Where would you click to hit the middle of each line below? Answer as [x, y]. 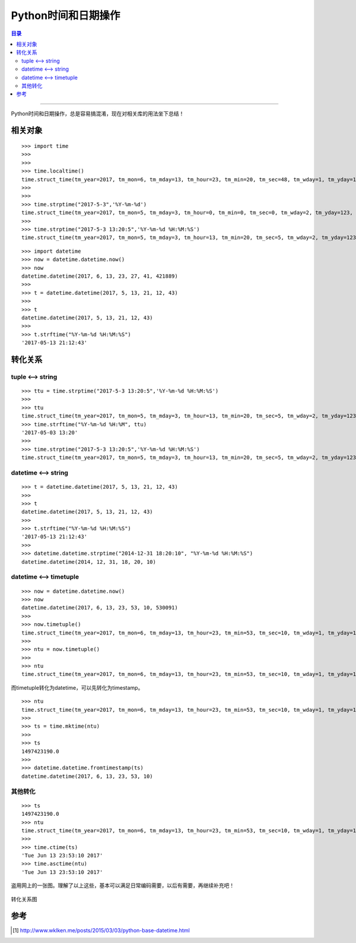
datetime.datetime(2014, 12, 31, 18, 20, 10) [89, 562]
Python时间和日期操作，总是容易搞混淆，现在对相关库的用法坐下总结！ [98, 114]
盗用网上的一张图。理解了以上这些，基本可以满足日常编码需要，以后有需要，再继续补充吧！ [123, 885]
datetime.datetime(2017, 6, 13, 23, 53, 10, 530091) [100, 608]
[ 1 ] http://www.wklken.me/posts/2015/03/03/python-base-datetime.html [101, 930]
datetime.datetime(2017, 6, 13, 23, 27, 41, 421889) [100, 276]
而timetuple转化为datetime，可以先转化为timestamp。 [77, 687]
